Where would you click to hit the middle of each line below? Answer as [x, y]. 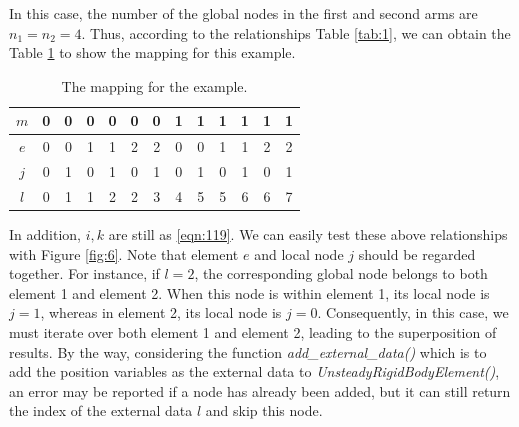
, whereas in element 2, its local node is [161, 312]
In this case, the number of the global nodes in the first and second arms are [243, 13]
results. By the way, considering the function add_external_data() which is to [248, 351]
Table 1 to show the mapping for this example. [152, 52]
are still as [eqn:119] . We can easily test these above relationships [308, 234]
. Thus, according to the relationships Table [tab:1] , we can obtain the [296, 32]
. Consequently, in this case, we [413, 312]
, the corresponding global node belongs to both [341, 273]
